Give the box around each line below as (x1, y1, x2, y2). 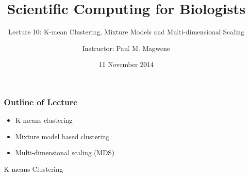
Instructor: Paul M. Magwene (82, 43, 170, 53)
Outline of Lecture (4, 96, 78, 108)
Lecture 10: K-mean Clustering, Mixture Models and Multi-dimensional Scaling (8, 27, 245, 37)
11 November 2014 (99, 59, 154, 69)
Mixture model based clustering (15, 131, 110, 141)
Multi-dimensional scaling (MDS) (15, 147, 115, 158)
